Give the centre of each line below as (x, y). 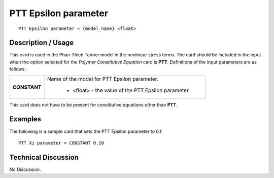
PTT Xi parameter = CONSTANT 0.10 (61, 143)
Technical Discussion (44, 157)
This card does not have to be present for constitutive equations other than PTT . (93, 104)
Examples (25, 119)
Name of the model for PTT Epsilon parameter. (103, 79)
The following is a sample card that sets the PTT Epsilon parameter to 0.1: (86, 131)
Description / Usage (41, 43)
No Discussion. (25, 169)
